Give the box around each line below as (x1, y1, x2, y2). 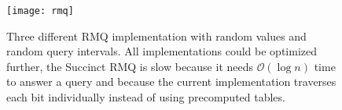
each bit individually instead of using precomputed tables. (6, 89, 285, 105)
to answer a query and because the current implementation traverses (6, 73, 336, 90)
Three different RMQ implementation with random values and (6, 27, 307, 44)
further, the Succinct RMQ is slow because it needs (6, 58, 254, 74)
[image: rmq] (6, 5, 74, 16)
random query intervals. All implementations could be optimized (6, 43, 318, 59)
